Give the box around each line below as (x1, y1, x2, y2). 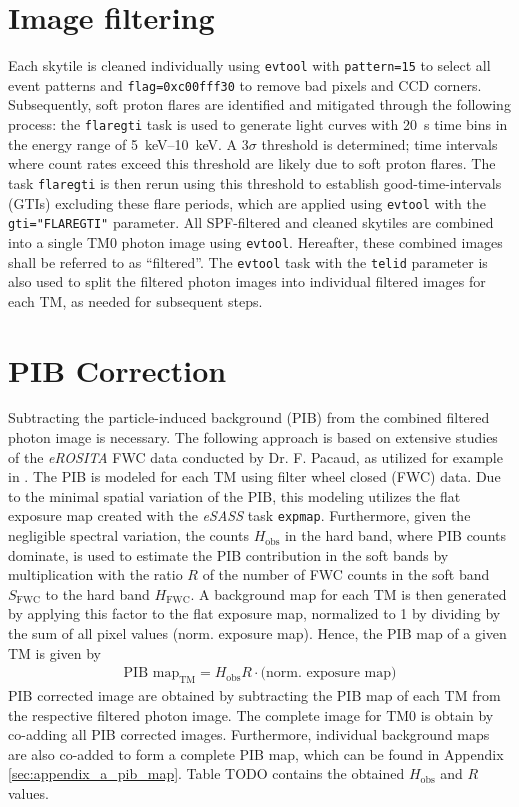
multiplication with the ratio (8, 564, 183, 585)
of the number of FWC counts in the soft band (202, 564, 490, 585)
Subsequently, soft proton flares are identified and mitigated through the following (8, 94, 511, 115)
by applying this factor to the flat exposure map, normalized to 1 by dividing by (8, 603, 501, 624)
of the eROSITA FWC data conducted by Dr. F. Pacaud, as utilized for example (8, 446, 503, 467)
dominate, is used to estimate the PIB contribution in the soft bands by (8, 544, 449, 565)
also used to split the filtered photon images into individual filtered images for (8, 271, 486, 292)
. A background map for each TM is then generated (190, 583, 507, 604)
